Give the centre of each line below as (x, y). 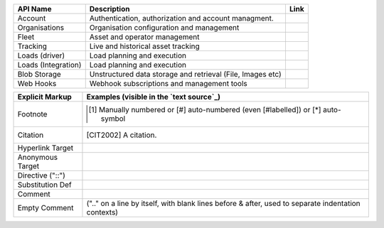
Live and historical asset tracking (145, 46)
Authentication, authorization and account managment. (181, 18)
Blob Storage (39, 74)
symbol (113, 119)
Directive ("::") (41, 175)
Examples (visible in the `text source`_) (153, 97)
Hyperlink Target (46, 148)
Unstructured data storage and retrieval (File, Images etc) (186, 74)
